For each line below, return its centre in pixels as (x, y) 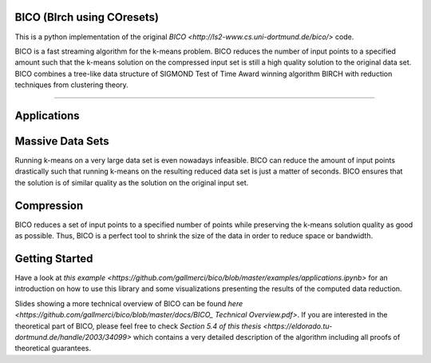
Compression (49, 205)
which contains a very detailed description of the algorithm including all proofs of (267, 337)
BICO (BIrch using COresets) (87, 17)
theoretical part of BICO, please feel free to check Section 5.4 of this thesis (138, 326)
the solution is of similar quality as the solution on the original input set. (132, 182)
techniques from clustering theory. (72, 85)
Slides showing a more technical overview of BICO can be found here (129, 303)
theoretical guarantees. (53, 349)
